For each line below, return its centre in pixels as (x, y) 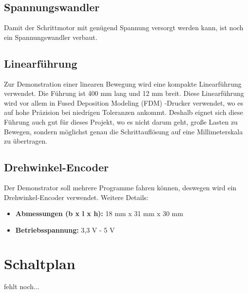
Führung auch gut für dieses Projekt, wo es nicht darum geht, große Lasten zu (121, 121)
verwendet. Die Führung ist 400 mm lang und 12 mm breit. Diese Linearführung (124, 93)
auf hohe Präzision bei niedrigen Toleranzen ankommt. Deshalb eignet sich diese (124, 112)
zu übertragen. (26, 141)
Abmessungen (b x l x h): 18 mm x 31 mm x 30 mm (99, 213)
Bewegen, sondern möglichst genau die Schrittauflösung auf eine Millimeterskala (124, 131)
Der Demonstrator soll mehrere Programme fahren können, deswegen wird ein (120, 187)
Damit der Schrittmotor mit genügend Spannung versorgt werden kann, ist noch (124, 27)
